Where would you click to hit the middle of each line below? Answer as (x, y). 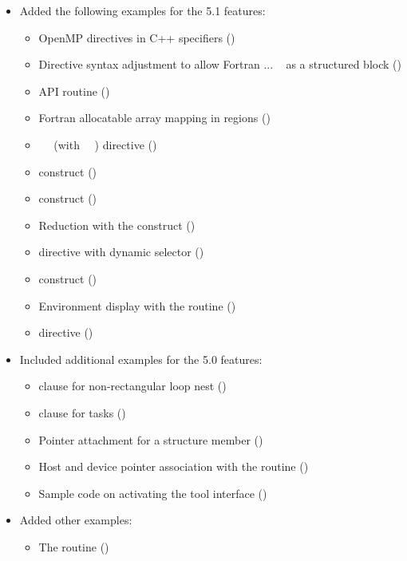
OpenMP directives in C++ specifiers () (137, 37)
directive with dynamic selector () (121, 252)
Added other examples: (76, 520)
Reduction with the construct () (117, 225)
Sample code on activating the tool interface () (153, 493)
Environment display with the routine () (137, 305)
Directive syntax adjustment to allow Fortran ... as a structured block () (220, 64)
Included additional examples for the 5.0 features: (141, 359)
